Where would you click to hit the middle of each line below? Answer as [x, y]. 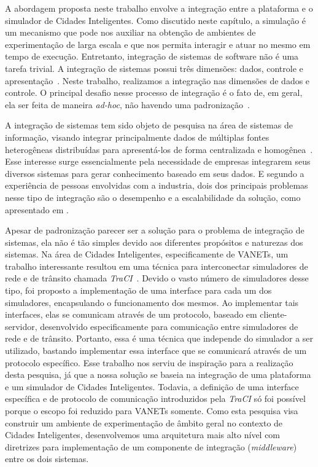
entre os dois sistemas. [47, 459]
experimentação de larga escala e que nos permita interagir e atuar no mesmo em [158, 44]
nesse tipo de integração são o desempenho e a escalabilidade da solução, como [153, 197]
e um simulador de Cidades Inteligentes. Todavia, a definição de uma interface [152, 386]
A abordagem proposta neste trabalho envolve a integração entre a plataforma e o [159, 8]
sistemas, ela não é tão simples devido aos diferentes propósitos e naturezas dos [154, 242]
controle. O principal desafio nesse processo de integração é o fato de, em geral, [154, 92]
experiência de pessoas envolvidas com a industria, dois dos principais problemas [157, 185]
